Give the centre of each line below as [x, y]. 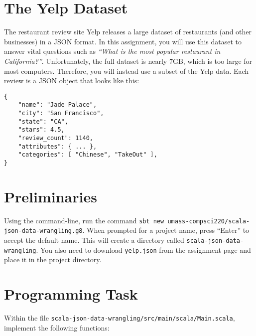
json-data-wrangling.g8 [43, 231]
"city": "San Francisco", [61, 113]
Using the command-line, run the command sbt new [84, 220]
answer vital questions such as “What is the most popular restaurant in [112, 51]
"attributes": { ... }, [58, 146]
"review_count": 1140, [56, 138]
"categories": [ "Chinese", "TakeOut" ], [88, 155]
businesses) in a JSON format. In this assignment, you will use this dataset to [123, 41]
